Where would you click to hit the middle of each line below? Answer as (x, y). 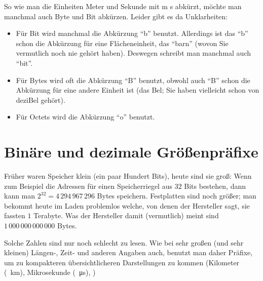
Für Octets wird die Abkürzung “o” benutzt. (85, 117)
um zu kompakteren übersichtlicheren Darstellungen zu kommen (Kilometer (122, 262)
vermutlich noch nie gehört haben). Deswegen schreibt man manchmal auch (134, 53)
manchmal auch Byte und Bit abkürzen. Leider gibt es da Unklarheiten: (116, 16)
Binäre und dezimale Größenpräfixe (131, 152)
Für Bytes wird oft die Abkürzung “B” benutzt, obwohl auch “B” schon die (133, 80)
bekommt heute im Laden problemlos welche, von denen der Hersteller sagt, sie (127, 205)
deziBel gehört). (41, 99)
